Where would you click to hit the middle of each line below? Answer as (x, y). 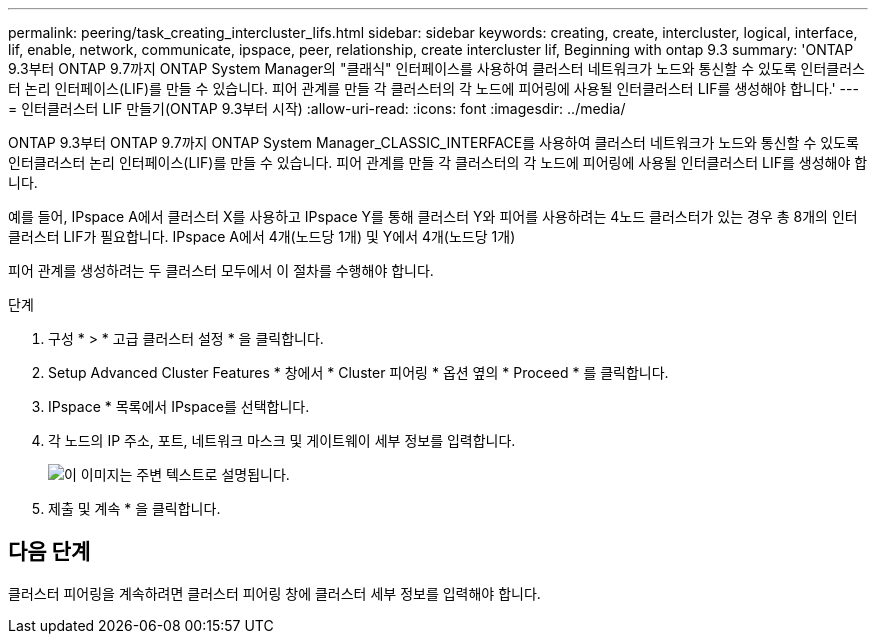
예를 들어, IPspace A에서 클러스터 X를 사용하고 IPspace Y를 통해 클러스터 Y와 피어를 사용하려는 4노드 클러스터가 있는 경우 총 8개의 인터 (433, 216)
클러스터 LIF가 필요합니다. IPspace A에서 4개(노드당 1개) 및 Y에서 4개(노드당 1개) (262, 236)
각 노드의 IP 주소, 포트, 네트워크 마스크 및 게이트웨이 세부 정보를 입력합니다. (282, 440)
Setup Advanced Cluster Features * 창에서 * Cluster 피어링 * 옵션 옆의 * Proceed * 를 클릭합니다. (358, 372)
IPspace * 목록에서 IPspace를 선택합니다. (179, 406)
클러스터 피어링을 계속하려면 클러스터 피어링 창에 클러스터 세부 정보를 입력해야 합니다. (274, 593)
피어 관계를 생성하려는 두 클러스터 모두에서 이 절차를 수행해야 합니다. (221, 270)
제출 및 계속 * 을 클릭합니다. (134, 508)
